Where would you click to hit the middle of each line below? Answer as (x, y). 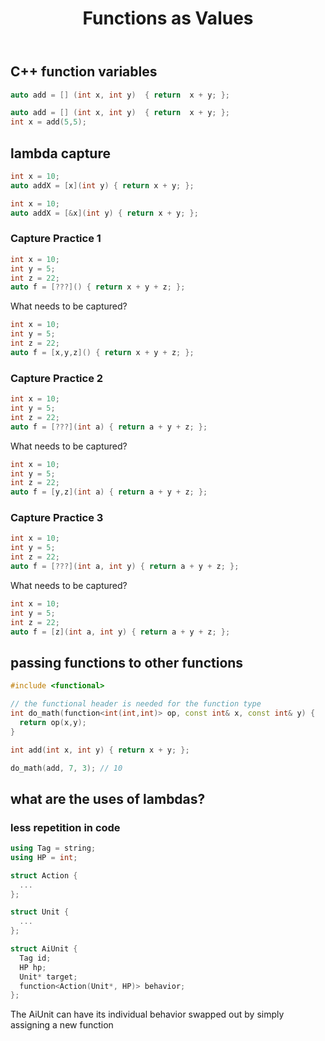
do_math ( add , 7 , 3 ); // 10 (66, 768)
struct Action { (44, 875)
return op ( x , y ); (53, 722)
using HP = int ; (44, 857)
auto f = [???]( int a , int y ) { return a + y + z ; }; (125, 567)
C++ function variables (84, 72)
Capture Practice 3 (57, 518)
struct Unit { (40, 912)
